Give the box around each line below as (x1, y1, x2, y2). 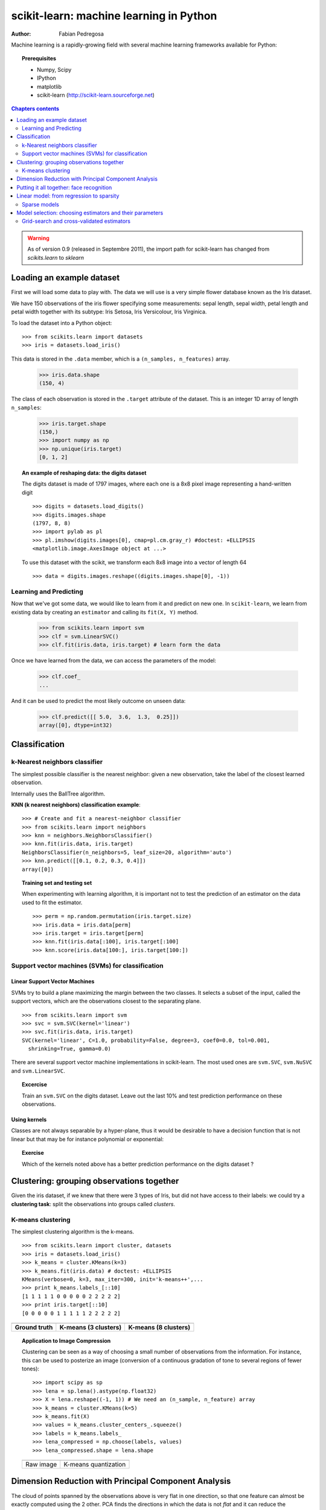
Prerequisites (22, 55, 57, 62)
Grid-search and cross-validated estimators (22, 217, 131, 225)
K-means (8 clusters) (128, 1323, 190, 1331)
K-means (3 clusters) (59, 1323, 122, 1331)
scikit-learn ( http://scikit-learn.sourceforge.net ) (37, 91, 155, 98)
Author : (11, 30, 31, 37)
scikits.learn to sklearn (27, 254, 85, 261)
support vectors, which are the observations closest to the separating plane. (11, 997, 202, 1005)
